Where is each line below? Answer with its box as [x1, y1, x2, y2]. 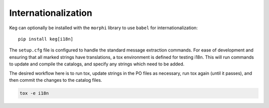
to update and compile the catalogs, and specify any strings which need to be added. [9, 61, 185, 67]
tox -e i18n [19, 90, 49, 96]
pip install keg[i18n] [18, 36, 74, 42]
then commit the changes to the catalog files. [9, 77, 102, 83]
